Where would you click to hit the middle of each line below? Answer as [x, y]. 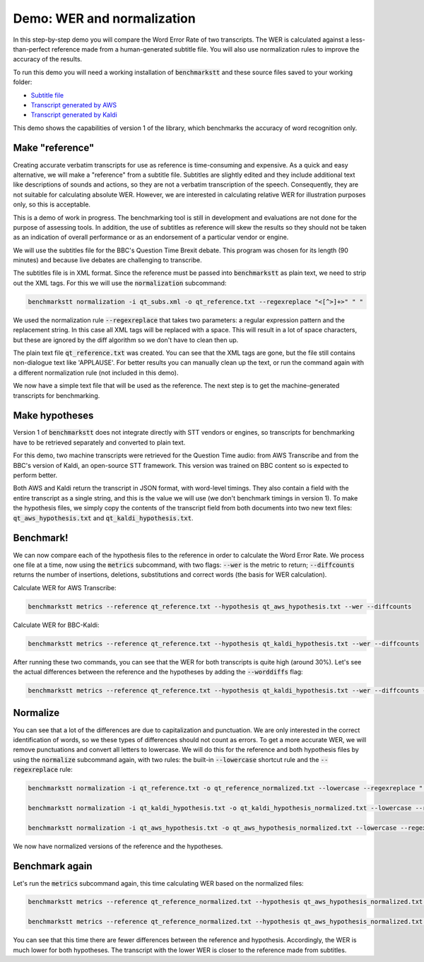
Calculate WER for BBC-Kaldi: [56, 625]
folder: [23, 82]
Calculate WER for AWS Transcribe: [65, 587]
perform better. [35, 475]
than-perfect [32, 49]
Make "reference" [54, 148]
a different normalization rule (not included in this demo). [96, 373]
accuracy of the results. [48, 59]
